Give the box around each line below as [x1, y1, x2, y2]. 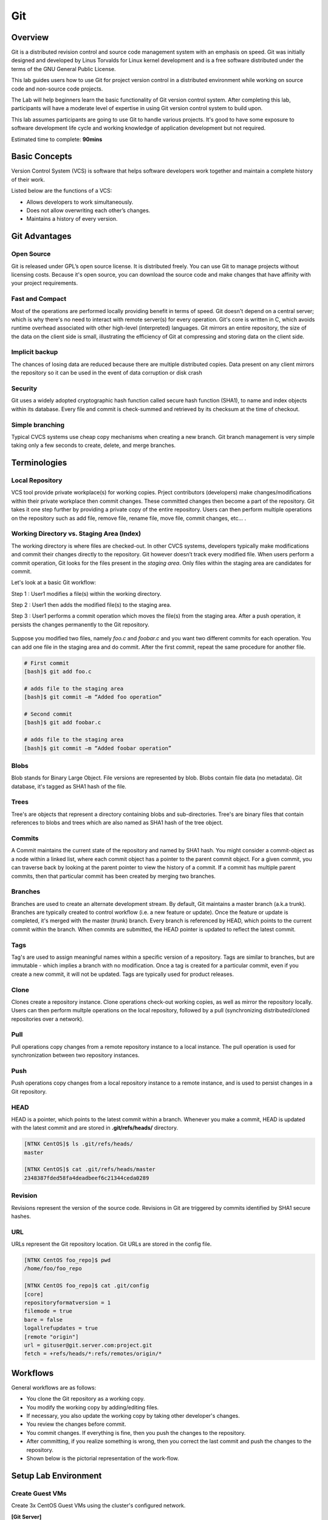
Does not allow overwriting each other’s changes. [26, 207, 151, 214]
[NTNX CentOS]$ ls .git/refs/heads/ [24, 1141, 134, 1147]
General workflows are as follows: [11, 1384, 97, 1391]
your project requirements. [11, 280, 78, 287]
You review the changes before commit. [26, 1420, 126, 1428]
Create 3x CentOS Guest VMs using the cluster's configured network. [11, 1502, 186, 1509]
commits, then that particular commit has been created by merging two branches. [11, 872, 216, 880]
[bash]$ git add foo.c [24, 668, 92, 675]
